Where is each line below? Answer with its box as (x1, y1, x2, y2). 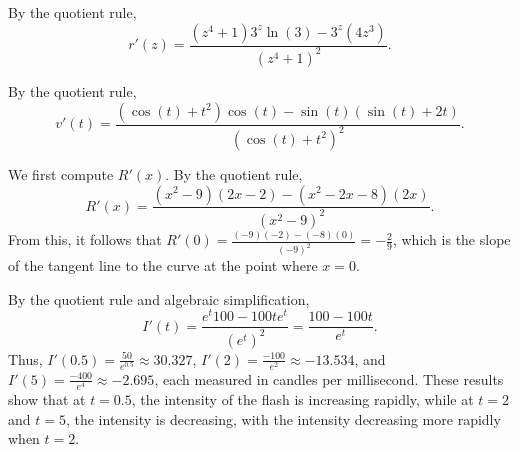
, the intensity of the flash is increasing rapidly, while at (131, 389, 474, 410)
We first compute (8, 163, 114, 184)
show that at (8, 389, 86, 410)
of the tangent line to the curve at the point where (8, 255, 318, 276)
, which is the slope (392, 229, 511, 250)
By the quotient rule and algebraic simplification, (8, 288, 310, 309)
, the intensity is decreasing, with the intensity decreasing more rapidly (65, 408, 501, 429)
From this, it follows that (8, 229, 162, 250)
